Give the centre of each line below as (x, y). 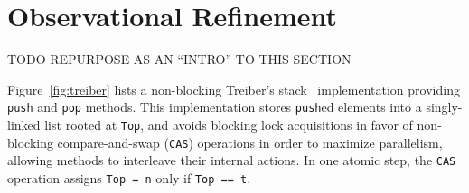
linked (24, 124)
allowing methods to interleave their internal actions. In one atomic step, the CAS (232, 160)
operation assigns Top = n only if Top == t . (129, 177)
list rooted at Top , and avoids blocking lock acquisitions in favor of (229, 124)
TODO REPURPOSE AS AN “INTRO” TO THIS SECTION (179, 59)
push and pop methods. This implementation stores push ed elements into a (215, 107)
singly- (444, 107)
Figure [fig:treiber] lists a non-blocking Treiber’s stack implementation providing (234, 89)
